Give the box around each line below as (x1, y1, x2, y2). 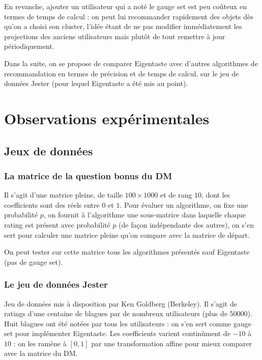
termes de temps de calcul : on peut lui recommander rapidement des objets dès (4, 11, 253, 21)
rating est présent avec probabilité (4, 219, 110, 230)
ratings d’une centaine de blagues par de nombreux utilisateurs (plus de (4, 308, 227, 319)
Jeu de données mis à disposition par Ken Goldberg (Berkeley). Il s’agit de (4, 298, 237, 309)
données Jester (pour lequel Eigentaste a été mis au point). (4, 78, 188, 89)
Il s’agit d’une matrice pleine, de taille (4, 189, 123, 200)
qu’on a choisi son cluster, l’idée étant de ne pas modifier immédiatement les (4, 21, 242, 32)
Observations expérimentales (4, 107, 210, 128)
